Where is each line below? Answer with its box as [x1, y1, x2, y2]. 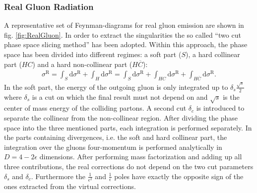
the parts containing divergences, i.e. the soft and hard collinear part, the [4, 132, 227, 142]
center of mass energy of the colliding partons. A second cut [4, 103, 187, 113]
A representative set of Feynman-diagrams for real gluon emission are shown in [4, 20, 244, 30]
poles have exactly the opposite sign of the [114, 171, 244, 181]
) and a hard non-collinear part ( [32, 59, 132, 69]
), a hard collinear [186, 49, 240, 59]
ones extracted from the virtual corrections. [4, 181, 136, 191]
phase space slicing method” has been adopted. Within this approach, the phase [4, 39, 248, 50]
